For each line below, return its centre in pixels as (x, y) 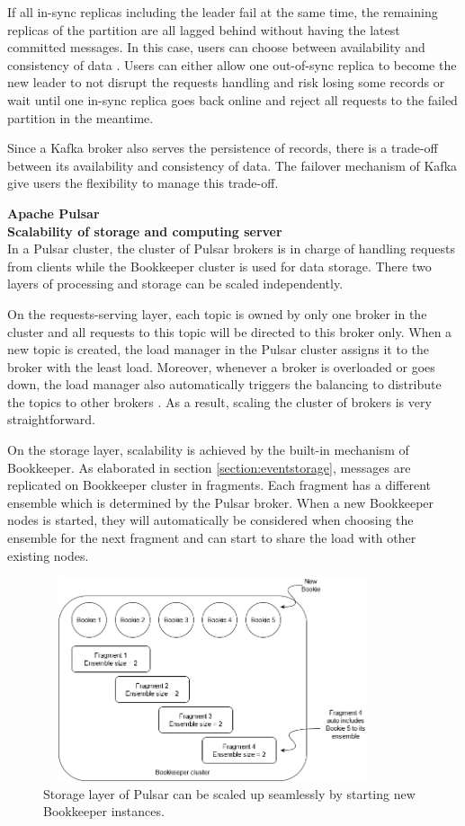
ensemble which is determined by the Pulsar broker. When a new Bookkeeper (221, 502)
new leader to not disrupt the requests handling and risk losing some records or (226, 82)
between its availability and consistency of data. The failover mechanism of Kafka (232, 165)
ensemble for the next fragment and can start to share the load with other (212, 538)
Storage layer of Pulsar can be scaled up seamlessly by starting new (229, 793)
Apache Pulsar (54, 213)
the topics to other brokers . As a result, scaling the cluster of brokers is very (219, 401)
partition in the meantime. (80, 117)
